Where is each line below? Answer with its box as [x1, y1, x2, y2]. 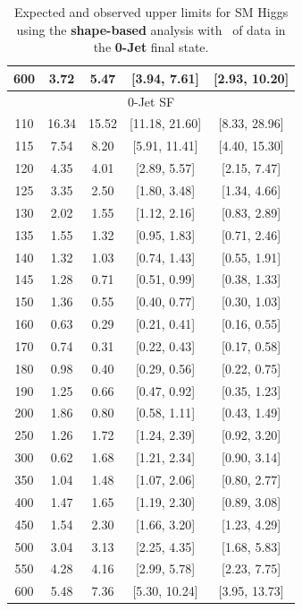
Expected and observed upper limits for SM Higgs [13, 3, 289, 21]
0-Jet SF [128, 91, 175, 110]
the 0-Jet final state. [93, 38, 209, 56]
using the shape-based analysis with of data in [16, 20, 286, 39]
